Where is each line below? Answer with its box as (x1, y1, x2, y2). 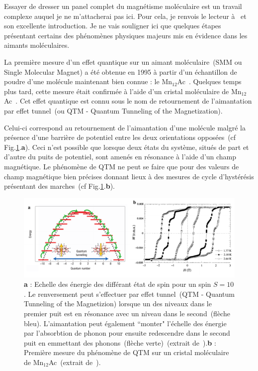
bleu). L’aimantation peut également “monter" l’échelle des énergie (24, 318, 227, 328)
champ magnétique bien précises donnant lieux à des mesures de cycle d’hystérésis (4, 171, 254, 181)
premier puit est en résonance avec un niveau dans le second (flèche (24, 308, 230, 319)
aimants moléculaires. (4, 40, 70, 50)
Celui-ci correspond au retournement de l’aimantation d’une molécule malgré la (4, 122, 246, 132)
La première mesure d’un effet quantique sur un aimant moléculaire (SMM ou (4, 56, 242, 67)
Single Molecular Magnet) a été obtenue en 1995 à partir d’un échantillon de (4, 66, 237, 77)
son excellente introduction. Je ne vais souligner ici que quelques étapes (4, 20, 221, 31)
